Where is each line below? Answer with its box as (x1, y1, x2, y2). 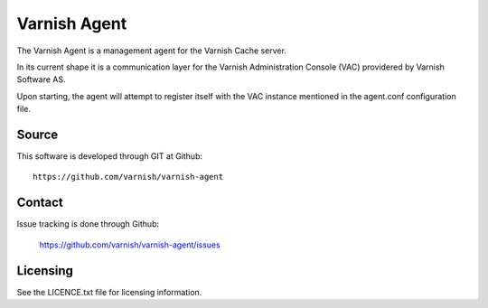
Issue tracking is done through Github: (16, 219, 160, 229)
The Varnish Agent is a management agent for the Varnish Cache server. (16, 45, 286, 56)
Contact (16, 195, 63, 210)
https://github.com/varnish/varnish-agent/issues (39, 239, 221, 250)
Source (16, 126, 59, 142)
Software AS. (16, 74, 66, 85)
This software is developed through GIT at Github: (16, 151, 203, 162)
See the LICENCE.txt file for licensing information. (16, 286, 202, 297)
